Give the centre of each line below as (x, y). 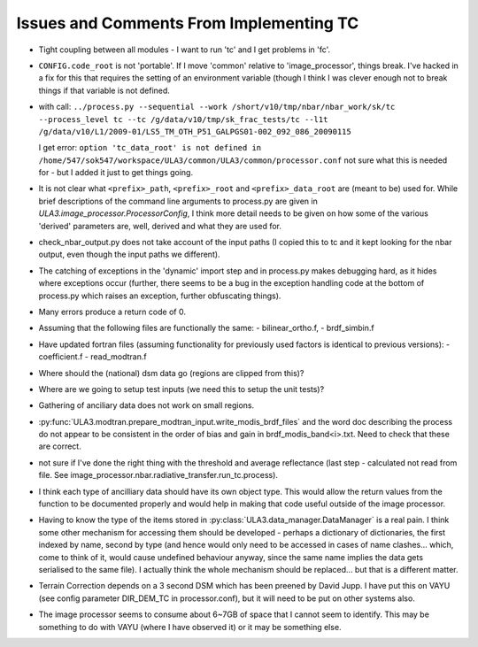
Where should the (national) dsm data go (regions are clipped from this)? (171, 373)
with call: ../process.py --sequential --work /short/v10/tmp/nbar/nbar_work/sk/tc (217, 107)
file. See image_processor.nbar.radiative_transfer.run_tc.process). (158, 475)
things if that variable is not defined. (104, 90)
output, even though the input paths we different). (129, 254)
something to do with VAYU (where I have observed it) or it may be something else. (190, 627)
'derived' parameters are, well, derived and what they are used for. (160, 226)
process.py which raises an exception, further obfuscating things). (160, 296)
